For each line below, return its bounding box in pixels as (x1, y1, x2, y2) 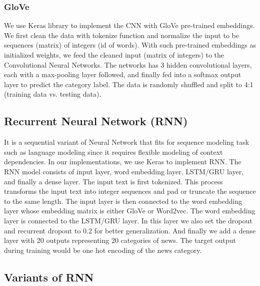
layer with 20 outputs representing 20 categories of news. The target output (4, 235, 236, 245)
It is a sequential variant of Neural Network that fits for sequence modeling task (4, 137, 249, 147)
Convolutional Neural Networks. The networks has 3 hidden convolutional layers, (4, 59, 252, 70)
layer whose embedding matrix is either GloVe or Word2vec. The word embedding (4, 205, 255, 216)
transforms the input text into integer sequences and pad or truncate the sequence (4, 186, 256, 196)
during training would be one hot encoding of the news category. (4, 244, 202, 255)
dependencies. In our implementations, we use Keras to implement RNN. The (4, 156, 241, 167)
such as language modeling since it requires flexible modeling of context (4, 146, 223, 157)
